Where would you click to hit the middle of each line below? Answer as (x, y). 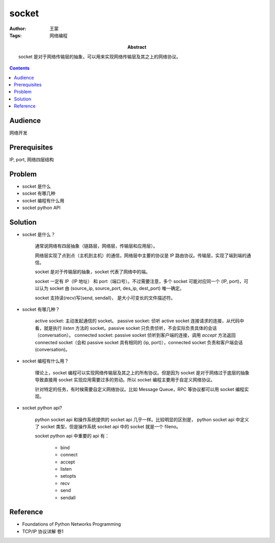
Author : (18, 29)
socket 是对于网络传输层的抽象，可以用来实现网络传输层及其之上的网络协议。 (100, 57)
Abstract (137, 47)
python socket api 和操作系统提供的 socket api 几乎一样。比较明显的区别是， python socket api (135, 419)
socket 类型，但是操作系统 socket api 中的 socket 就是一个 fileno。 (111, 427)
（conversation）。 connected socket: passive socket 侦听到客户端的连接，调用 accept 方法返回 (135, 335)
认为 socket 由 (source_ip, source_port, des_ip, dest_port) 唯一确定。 (112, 289)
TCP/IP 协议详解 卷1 (43, 531)
